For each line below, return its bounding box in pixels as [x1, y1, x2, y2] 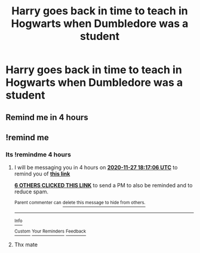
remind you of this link [14, 170, 70, 177]
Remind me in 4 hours [5, 112, 89, 122]
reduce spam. [14, 188, 49, 195]
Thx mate [14, 240, 38, 248]
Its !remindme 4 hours [5, 150, 71, 159]
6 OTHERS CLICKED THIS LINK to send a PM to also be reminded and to [14, 182, 193, 189]
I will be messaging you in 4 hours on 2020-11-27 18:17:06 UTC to [14, 164, 178, 171]
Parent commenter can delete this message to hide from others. [14, 200, 146, 206]
